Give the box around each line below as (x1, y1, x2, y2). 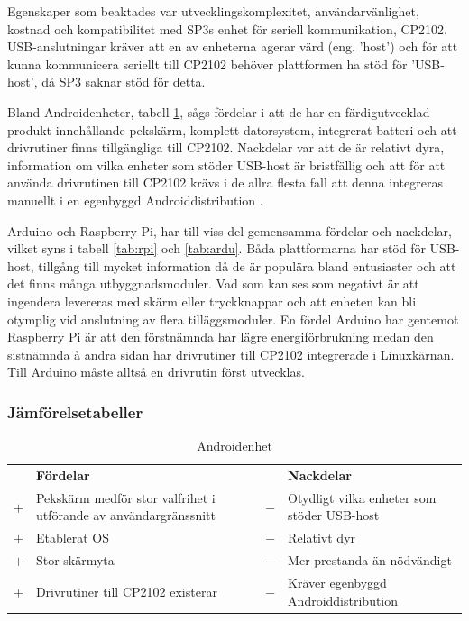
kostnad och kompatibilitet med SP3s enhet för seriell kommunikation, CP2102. (7, 19, 447, 38)
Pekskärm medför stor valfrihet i (35, 488, 216, 507)
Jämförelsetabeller (7, 400, 143, 423)
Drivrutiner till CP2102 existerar (35, 581, 217, 600)
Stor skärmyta (35, 551, 115, 570)
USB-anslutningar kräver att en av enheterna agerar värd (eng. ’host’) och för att (7, 37, 458, 56)
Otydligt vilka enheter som (288, 488, 437, 507)
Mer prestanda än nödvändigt (288, 551, 452, 570)
